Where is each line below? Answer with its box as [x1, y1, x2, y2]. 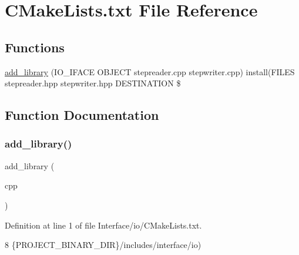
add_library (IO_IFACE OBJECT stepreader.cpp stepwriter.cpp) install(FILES [5, 65, 295, 78]
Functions [5, 38, 65, 56]
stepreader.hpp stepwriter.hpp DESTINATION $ [5, 77, 181, 89]
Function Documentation [5, 106, 159, 124]
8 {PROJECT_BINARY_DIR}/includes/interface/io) [5, 239, 201, 251]
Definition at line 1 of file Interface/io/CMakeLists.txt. [5, 219, 202, 231]
